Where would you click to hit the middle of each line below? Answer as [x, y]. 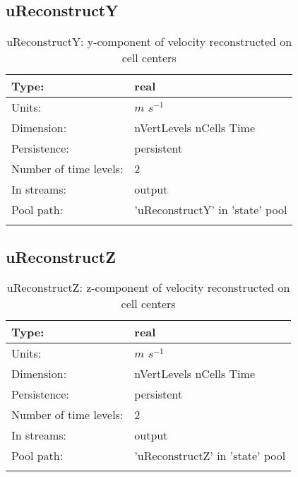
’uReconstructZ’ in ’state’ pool [210, 456]
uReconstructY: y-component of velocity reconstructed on [149, 42]
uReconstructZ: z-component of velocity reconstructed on [148, 288]
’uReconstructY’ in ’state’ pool [211, 210]
